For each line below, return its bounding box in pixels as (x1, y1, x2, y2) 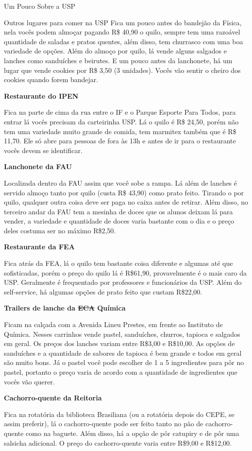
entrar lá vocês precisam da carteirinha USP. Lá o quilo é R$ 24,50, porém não (4, 116, 239, 126)
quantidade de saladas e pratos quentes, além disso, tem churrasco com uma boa (4, 36, 243, 46)
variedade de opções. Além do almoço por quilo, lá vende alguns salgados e (4, 46, 227, 56)
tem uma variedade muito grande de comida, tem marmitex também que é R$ (4, 126, 236, 136)
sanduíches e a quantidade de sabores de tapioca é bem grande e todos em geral (4, 347, 242, 358)
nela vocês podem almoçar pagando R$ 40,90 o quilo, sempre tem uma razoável (4, 27, 240, 37)
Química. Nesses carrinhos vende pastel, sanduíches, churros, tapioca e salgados (4, 329, 240, 339)
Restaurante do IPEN (4, 90, 79, 101)
